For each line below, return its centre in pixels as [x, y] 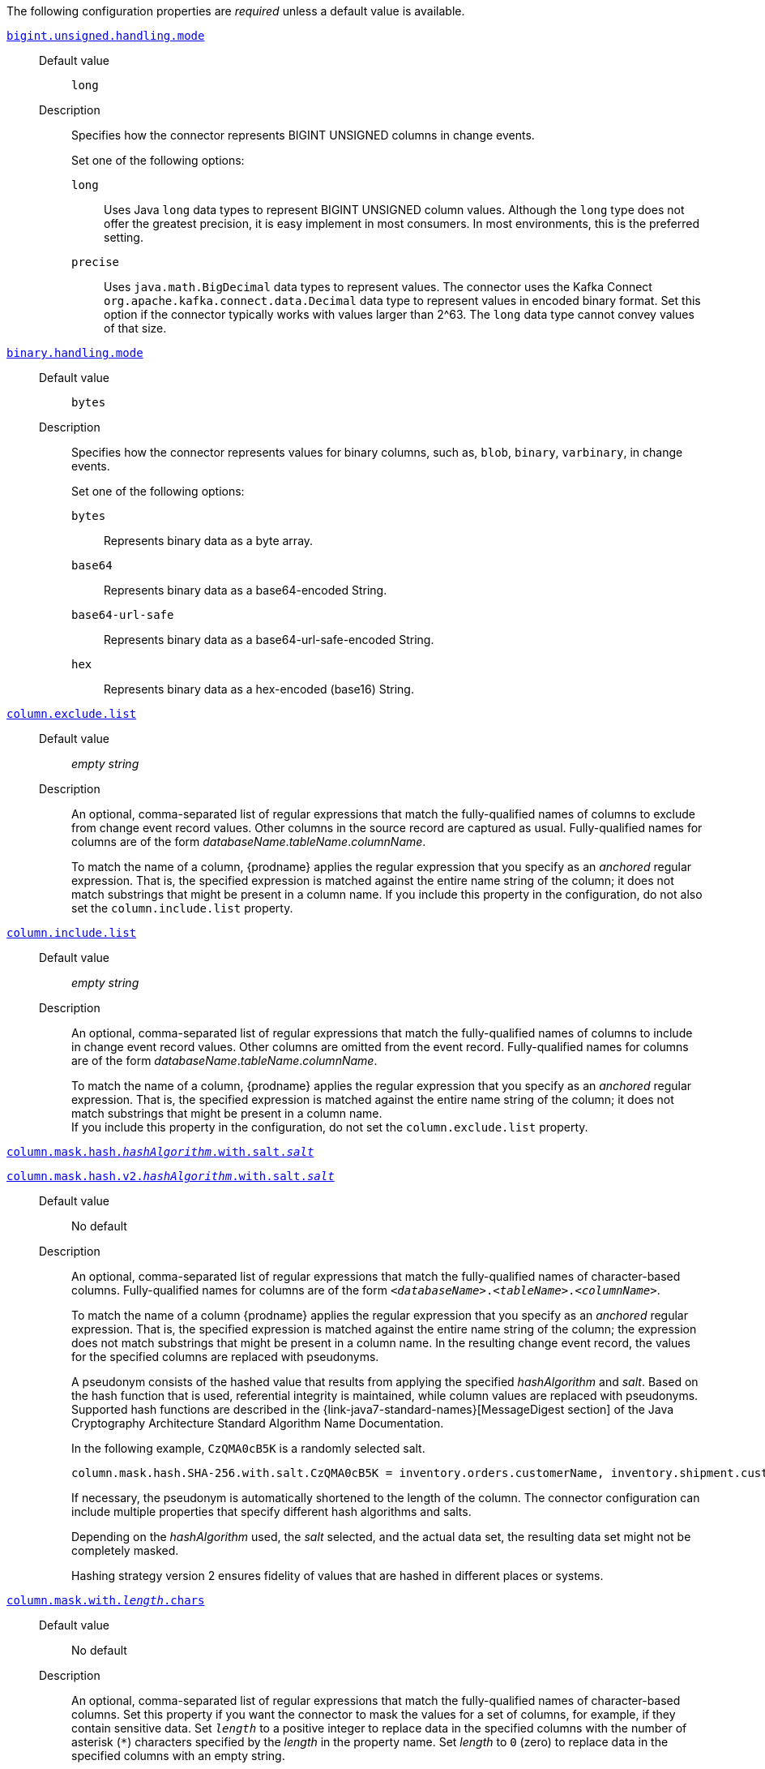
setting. [124, 237]
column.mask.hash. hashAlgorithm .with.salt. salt [160, 1152]
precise [96, 262]
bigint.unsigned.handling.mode [106, 36]
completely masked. [125, 1550]
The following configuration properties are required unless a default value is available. [236, 11]
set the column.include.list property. [182, 908]
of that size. [135, 328]
